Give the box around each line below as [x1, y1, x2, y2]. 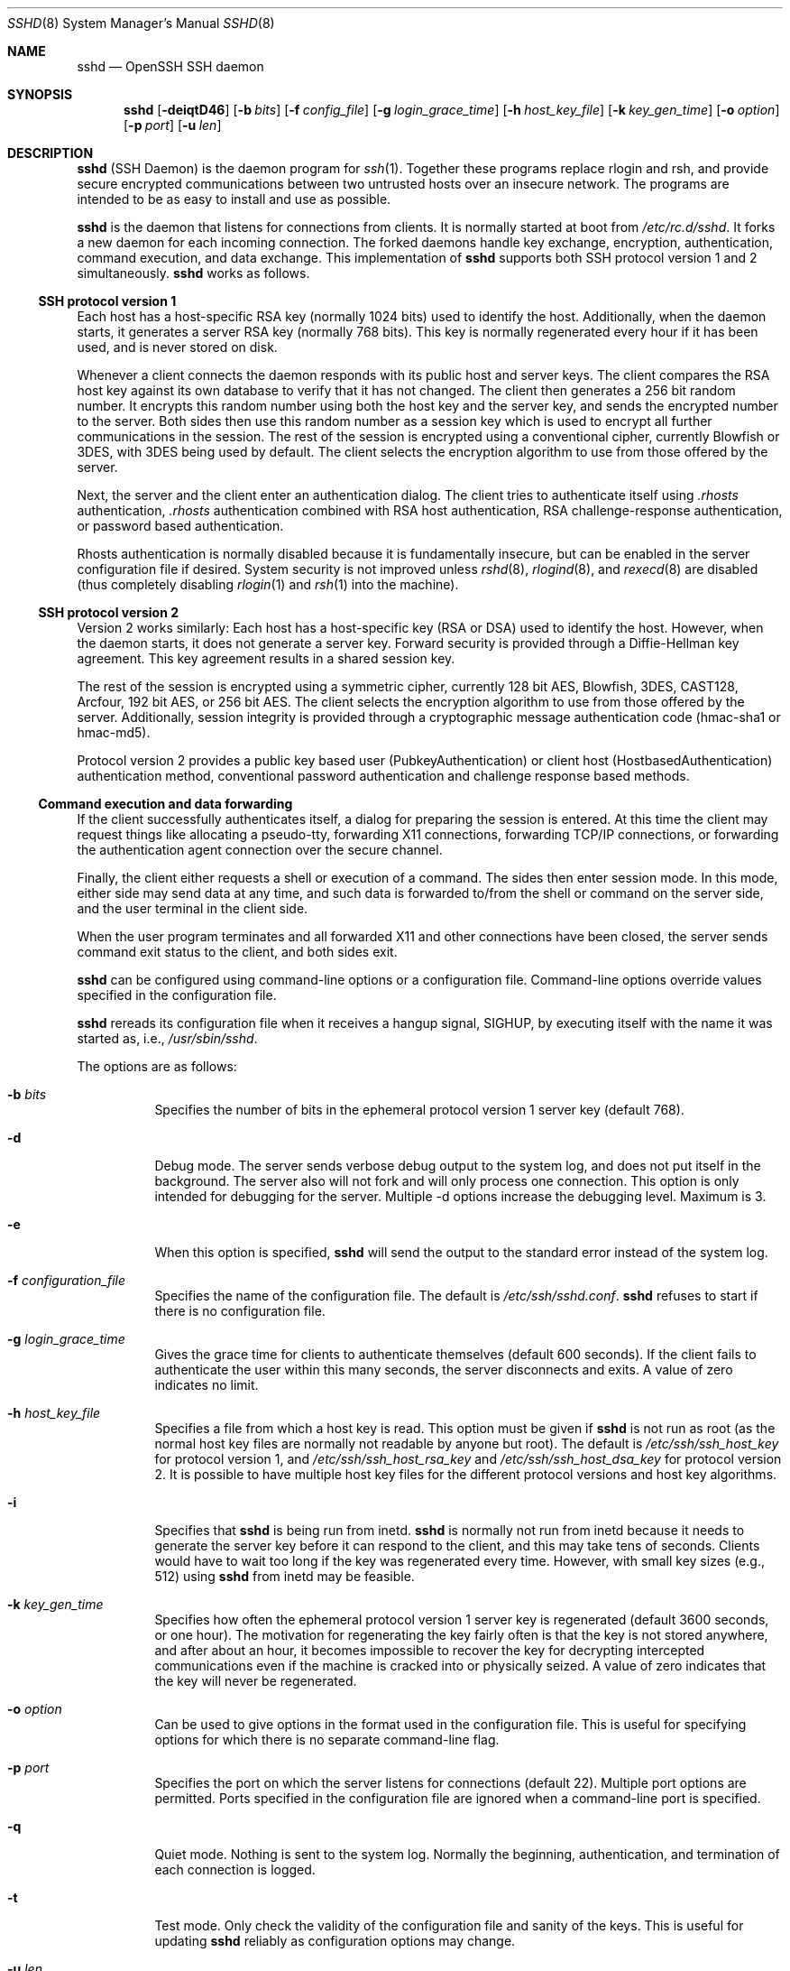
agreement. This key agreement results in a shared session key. [77, 651, 455, 666]
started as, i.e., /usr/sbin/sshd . [77, 1031, 258, 1046]
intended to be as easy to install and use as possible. [77, 191, 391, 207]
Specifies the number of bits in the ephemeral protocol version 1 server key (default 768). [154, 1102, 684, 1117]
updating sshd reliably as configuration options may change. [154, 1933, 516, 1948]
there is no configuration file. [154, 1303, 326, 1319]
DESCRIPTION [7, 145, 94, 161]
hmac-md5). [77, 725, 151, 740]
